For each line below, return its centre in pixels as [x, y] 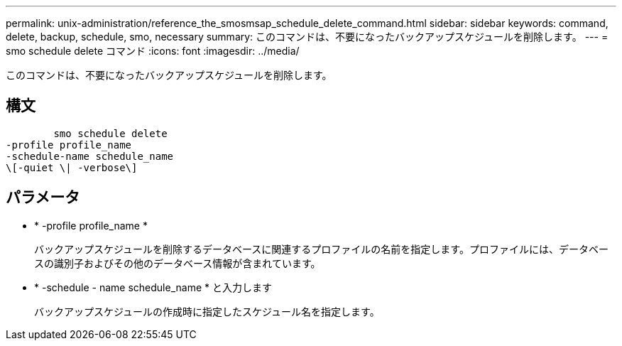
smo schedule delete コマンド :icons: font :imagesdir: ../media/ [153, 51]
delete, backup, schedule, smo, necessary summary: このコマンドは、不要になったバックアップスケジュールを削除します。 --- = [307, 37]
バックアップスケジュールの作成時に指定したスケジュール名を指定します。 [207, 311]
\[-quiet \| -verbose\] [72, 167]
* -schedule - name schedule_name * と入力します [153, 287]
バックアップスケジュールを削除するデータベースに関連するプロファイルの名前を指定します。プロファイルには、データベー [321, 249]
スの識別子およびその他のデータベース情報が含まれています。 [178, 263]
